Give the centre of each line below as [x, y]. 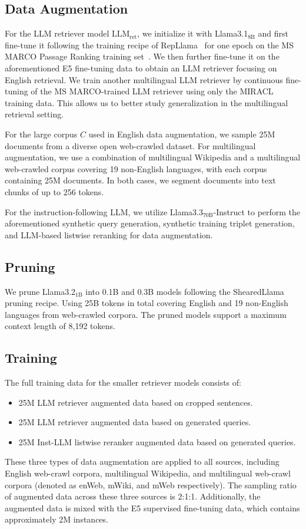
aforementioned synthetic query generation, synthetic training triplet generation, [150, 223]
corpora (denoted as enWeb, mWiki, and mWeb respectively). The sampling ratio [151, 484]
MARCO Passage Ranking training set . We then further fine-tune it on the [142, 56]
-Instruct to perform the [257, 211]
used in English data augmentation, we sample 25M [182, 134]
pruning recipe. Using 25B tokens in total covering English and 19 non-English [147, 303]
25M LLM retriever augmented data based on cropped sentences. [136, 402]
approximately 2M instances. [56, 519]
